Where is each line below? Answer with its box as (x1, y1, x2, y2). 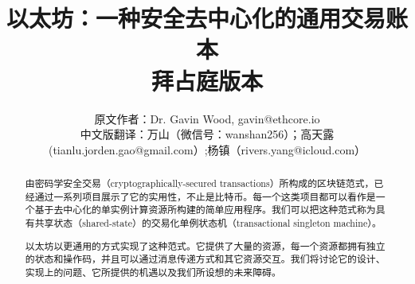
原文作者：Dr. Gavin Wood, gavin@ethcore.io (94, 110, 320, 126)
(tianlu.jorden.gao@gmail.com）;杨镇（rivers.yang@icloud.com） (48, 141, 366, 158)
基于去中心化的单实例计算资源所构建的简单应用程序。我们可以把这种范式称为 (34, 203, 376, 216)
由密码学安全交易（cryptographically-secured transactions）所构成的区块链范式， (25, 177, 374, 190)
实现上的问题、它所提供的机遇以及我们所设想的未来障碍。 (25, 265, 281, 278)
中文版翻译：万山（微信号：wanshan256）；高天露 (80, 126, 335, 142)
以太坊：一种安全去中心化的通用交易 (6, 2, 386, 34)
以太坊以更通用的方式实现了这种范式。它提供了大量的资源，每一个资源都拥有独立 (25, 239, 386, 252)
